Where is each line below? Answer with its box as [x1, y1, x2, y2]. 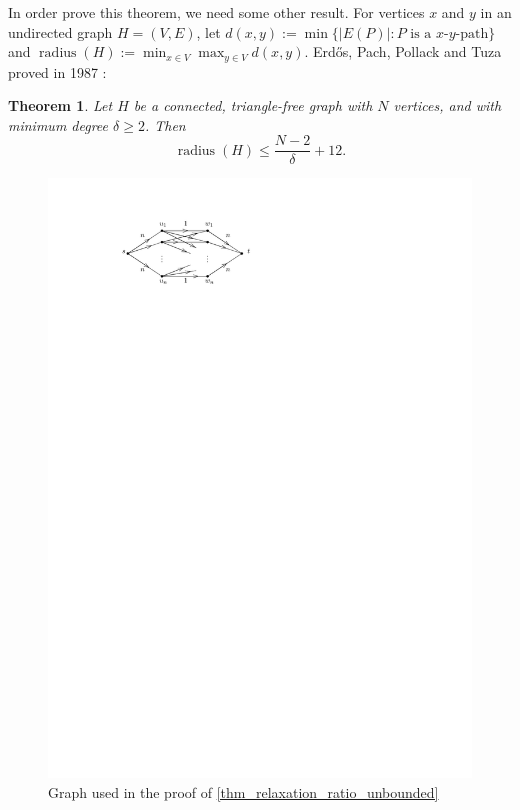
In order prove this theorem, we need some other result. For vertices [8, 2, 425, 22]
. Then [144, 114, 186, 135]
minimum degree [8, 114, 109, 135]
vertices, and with [393, 95, 502, 116]
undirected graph [8, 21, 113, 42]
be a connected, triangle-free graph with [133, 95, 373, 116]
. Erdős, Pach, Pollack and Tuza [304, 41, 502, 62]
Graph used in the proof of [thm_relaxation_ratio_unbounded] [48, 782, 439, 802]
